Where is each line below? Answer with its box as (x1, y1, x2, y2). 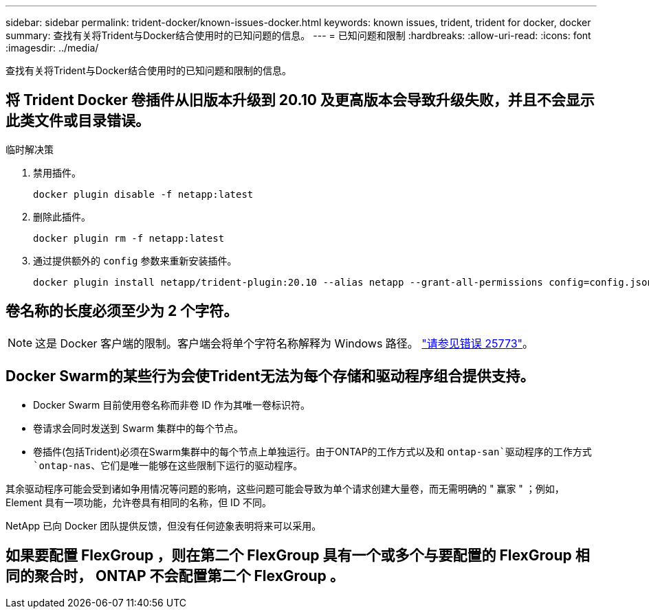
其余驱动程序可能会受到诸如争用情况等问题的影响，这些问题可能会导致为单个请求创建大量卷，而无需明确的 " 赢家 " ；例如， (5, 482, 564, 494)
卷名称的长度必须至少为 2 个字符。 (5, 302, 239, 320)
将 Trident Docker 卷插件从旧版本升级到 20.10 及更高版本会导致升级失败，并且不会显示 (5, 91, 595, 109)
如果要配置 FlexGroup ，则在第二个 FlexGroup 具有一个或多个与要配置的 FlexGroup (5, 546, 572, 564)
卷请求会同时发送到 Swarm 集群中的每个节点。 (33, 422, 243, 434)
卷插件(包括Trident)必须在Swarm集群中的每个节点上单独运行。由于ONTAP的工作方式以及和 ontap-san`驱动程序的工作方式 (33, 445, 592, 457)
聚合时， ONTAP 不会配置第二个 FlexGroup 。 (34, 567, 344, 584)
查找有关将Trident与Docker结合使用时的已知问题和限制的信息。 (5, 65, 291, 76)
